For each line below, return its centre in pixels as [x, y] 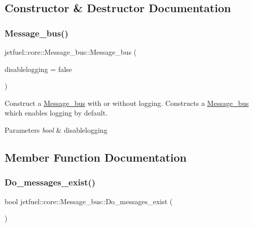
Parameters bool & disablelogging [56, 129]
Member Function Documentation [96, 157]
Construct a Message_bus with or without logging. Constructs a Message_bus [127, 103]
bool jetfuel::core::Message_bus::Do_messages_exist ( [89, 201]
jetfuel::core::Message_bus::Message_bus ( [71, 52]
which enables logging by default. [56, 113]
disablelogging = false [38, 69]
